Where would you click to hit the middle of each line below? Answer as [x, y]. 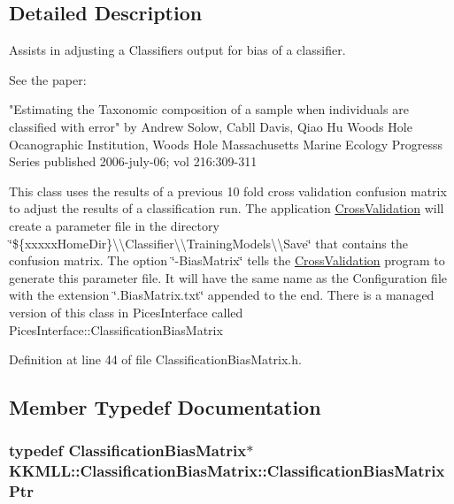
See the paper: [48, 79]
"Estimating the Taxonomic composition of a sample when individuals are [209, 109]
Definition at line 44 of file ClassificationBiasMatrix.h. [155, 359]
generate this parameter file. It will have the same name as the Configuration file [228, 277]
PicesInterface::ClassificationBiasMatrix [116, 329]
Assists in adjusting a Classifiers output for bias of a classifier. [177, 50]
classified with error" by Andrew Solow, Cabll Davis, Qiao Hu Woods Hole [211, 126]
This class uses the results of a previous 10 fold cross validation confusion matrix [228, 191]
